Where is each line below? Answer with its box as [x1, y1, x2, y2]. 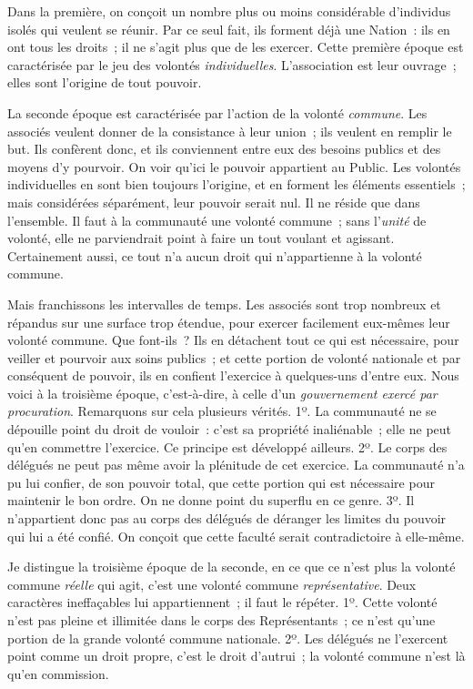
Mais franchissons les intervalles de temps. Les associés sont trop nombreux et [7, 294, 441, 313]
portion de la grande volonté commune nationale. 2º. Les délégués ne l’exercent [7, 628, 448, 647]
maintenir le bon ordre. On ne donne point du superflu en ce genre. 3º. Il [7, 491, 415, 510]
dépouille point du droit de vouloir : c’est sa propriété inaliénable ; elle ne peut [7, 420, 452, 439]
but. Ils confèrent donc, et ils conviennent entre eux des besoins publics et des [7, 139, 441, 158]
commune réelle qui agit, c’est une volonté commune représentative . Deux [7, 574, 417, 593]
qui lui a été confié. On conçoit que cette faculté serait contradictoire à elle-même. [7, 526, 465, 545]
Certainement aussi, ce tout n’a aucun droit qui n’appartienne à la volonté [7, 246, 422, 265]
